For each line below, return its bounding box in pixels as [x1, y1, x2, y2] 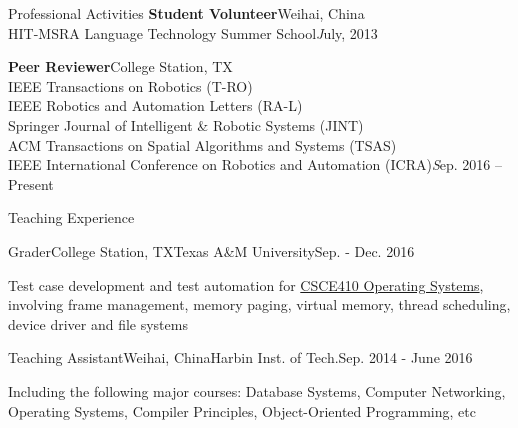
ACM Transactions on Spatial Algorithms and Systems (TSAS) [8, 134, 397, 155]
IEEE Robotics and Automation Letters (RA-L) [8, 95, 303, 116]
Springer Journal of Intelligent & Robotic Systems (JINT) [8, 114, 364, 135]
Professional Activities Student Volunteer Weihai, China [8, 3, 365, 23]
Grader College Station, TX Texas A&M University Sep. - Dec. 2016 [8, 240, 415, 261]
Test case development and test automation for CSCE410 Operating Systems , [8, 274, 484, 295]
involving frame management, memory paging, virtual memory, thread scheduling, [8, 294, 511, 315]
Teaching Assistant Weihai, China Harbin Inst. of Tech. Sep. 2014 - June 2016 [8, 347, 473, 368]
